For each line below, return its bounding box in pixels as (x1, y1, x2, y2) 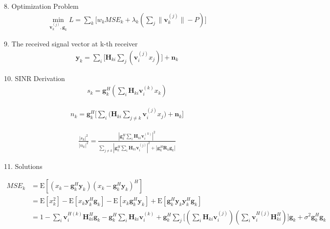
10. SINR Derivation (4, 73, 65, 83)
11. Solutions (4, 161, 43, 171)
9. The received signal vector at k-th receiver (4, 39, 138, 49)
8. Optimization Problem (4, 1, 79, 11)
